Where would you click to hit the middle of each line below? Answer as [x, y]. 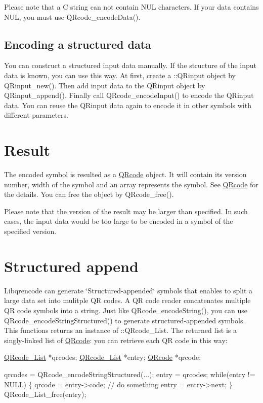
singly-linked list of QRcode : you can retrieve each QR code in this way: [116, 340]
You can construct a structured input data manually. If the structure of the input [130, 65]
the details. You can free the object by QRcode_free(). [89, 194]
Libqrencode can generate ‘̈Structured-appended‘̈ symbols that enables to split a [128, 290]
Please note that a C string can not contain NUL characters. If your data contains [131, 7]
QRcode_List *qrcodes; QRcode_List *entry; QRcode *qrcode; [103, 357]
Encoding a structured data [78, 44]
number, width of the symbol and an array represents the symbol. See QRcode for [131, 184]
